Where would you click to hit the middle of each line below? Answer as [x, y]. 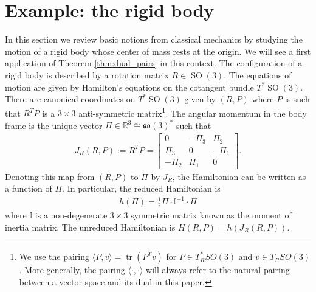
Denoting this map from [50, 176]
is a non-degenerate [71, 215]
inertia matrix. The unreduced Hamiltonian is [90, 227]
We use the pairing [54, 256]
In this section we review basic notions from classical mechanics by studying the [154, 39]
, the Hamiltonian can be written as [239, 176]
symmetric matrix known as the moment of [211, 215]
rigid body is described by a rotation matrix [87, 75]
